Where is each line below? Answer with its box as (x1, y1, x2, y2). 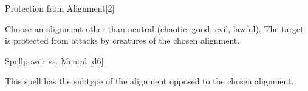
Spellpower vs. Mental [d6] (5, 54, 104, 67)
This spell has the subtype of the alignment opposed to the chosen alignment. (5, 75, 294, 87)
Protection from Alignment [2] (5, 2, 115, 14)
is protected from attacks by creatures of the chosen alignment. (5, 34, 240, 47)
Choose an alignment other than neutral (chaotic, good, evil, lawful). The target (5, 22, 304, 35)
